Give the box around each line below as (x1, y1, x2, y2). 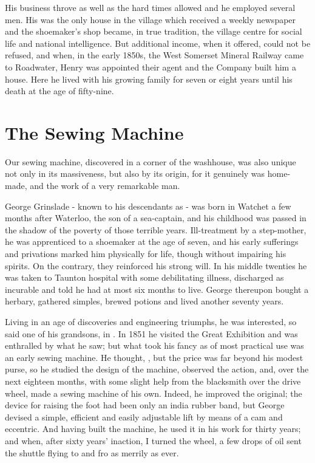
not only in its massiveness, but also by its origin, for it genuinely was (5, 167, 265, 180)
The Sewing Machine (5, 120, 184, 145)
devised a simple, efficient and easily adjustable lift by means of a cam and (5, 410, 283, 423)
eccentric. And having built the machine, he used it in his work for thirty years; (5, 422, 301, 435)
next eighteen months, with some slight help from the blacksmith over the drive (5, 374, 301, 387)
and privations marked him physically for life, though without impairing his (5, 247, 286, 260)
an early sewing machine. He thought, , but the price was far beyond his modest (5, 351, 303, 363)
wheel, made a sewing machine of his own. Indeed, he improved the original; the (5, 386, 302, 399)
